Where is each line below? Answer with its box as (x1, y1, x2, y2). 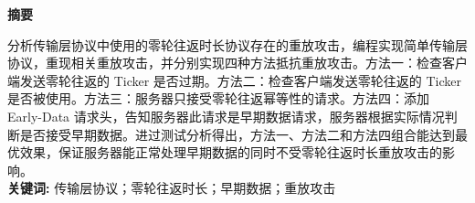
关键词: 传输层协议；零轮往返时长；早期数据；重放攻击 (7, 178, 336, 198)
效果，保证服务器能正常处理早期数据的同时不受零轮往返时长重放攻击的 (19, 143, 442, 162)
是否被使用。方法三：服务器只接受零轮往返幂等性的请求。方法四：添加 (7, 89, 429, 108)
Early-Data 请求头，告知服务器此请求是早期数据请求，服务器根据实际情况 (7, 106, 445, 125)
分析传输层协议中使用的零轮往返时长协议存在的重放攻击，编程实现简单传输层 (7, 35, 468, 54)
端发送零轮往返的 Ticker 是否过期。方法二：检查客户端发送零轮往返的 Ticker (7, 70, 462, 90)
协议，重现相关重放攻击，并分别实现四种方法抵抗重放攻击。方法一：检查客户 (7, 53, 468, 72)
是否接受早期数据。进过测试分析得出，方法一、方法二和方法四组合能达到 (19, 124, 455, 144)
